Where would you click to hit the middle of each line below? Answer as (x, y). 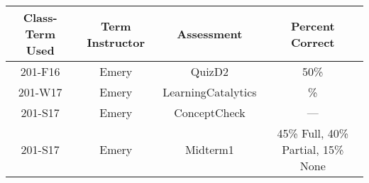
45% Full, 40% (313, 133)
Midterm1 (209, 149)
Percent (313, 26)
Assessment (210, 34)
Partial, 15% (313, 149)
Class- (40, 17)
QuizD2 (209, 71)
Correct (313, 42)
